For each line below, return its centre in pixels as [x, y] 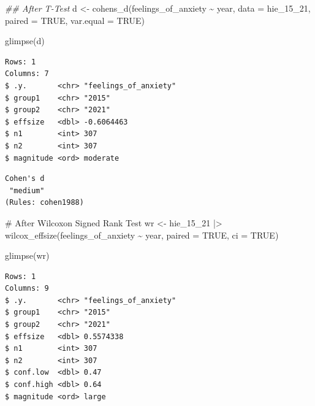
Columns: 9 [27, 289]
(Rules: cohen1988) [44, 203]
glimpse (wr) [27, 255]
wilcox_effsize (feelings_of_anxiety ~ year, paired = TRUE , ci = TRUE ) [142, 235]
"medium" [27, 190]
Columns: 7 [27, 74]
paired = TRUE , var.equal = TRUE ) [75, 20]
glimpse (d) [25, 41]
